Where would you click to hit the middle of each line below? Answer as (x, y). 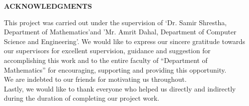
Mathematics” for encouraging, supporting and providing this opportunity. (115, 69)
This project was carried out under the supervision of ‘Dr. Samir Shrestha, (115, 22)
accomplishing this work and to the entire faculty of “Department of (106, 60)
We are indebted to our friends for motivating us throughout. (95, 79)
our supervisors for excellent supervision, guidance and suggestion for (107, 51)
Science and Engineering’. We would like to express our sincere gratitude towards (125, 41)
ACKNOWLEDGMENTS (48, 6)
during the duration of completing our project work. (82, 98)
